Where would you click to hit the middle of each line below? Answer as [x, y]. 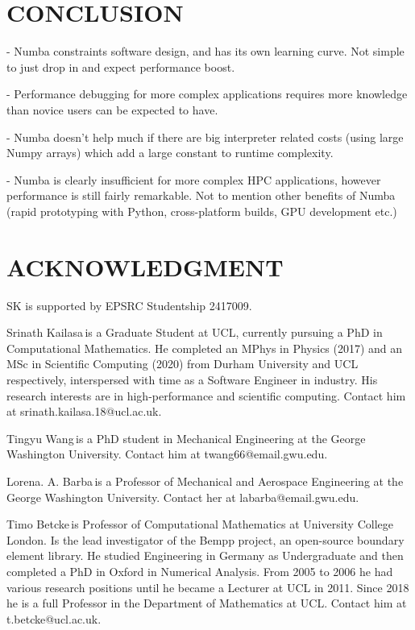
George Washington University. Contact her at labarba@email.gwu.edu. [183, 497]
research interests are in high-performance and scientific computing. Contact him [206, 395]
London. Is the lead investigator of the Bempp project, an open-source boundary [205, 539]
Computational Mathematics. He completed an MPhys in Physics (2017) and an [205, 348]
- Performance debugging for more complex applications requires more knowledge [207, 94]
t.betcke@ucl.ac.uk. [54, 618]
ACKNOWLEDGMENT [145, 266]
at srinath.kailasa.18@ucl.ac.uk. [84, 411]
